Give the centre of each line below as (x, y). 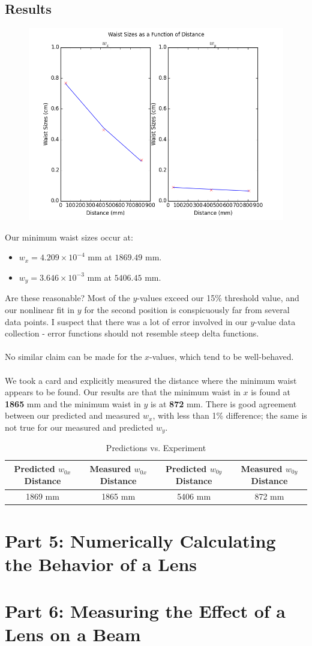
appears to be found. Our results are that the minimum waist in (123, 392)
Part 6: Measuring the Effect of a (145, 611)
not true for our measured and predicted (79, 427)
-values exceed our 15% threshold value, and (218, 298)
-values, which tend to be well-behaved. (222, 357)
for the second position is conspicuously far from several (187, 309)
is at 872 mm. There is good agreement (223, 403)
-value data (275, 321)
